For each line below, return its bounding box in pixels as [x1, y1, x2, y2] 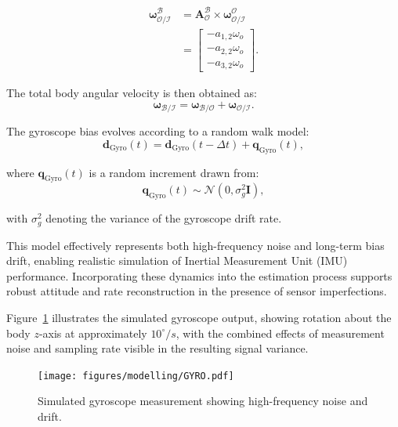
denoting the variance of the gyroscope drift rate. [45, 210, 282, 226]
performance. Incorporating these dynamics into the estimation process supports [6, 267, 393, 284]
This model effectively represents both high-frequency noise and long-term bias [6, 237, 385, 253]
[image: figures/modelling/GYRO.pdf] [38, 370, 234, 382]
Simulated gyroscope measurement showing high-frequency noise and [38, 393, 368, 409]
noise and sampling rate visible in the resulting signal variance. [6, 340, 309, 356]
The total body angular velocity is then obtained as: [6, 85, 257, 101]
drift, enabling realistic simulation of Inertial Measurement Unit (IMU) [6, 252, 348, 269]
